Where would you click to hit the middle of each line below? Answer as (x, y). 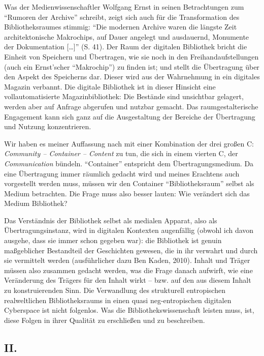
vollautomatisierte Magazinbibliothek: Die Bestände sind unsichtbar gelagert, (124, 96)
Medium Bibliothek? (36, 203)
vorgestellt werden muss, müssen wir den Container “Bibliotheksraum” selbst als (129, 183)
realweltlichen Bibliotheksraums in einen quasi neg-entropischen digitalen (118, 300)
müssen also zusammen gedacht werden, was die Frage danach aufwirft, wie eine (128, 270)
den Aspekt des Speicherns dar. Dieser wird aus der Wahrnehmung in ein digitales (132, 77)
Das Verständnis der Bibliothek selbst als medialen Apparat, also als (111, 220)
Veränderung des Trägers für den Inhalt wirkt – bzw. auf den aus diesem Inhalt (128, 280)
